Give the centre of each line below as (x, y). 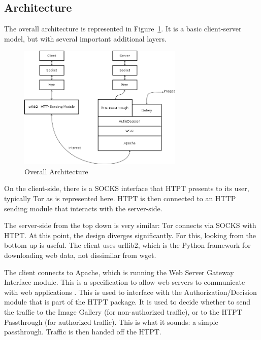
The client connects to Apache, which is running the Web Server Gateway (119, 272)
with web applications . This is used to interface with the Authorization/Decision (130, 292)
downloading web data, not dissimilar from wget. (80, 255)
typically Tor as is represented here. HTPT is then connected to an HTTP (120, 198)
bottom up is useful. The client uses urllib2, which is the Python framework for (127, 245)
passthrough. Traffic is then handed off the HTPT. (83, 332)
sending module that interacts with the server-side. (83, 208)
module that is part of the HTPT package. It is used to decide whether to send (127, 302)
